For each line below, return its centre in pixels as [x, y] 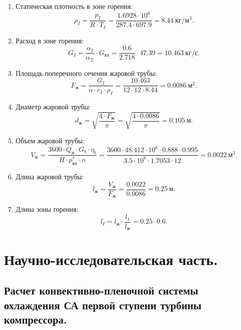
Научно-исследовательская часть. [111, 259]
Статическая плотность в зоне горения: [74, 6]
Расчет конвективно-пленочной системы [101, 290]
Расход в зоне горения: [50, 40]
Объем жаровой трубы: [50, 141]
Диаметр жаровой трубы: [53, 107]
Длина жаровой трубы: [50, 177]
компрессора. [35, 319]
